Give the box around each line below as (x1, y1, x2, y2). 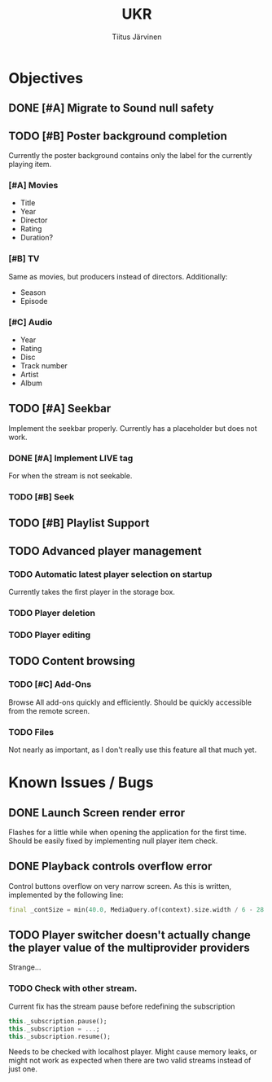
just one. (8, 1064, 38, 1074)
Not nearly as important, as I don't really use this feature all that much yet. (8, 745, 257, 754)
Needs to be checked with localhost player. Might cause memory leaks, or (8, 1047, 257, 1057)
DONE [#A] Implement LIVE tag (8, 452, 134, 464)
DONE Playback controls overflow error (8, 860, 213, 873)
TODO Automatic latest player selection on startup (8, 568, 213, 579)
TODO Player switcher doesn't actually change (8, 928, 251, 942)
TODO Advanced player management (8, 543, 202, 558)
